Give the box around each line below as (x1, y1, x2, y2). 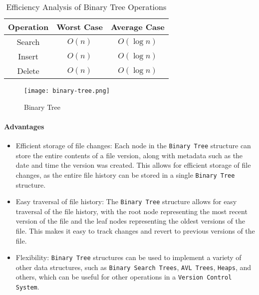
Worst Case (56, 21, 103, 32)
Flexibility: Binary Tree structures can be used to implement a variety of (15, 252, 242, 263)
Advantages (4, 121, 44, 131)
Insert (18, 50, 38, 62)
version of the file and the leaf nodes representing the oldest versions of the (15, 216, 245, 226)
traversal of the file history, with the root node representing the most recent (15, 206, 248, 216)
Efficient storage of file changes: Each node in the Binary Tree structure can (15, 140, 251, 151)
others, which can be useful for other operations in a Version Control (15, 272, 232, 282)
